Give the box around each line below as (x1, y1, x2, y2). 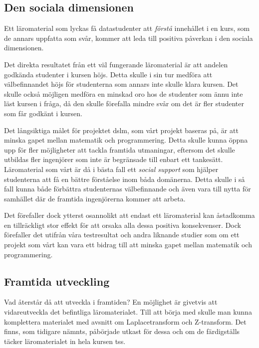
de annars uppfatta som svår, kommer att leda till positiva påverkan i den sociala (4, 32, 253, 43)
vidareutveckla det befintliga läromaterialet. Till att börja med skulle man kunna (4, 307, 252, 317)
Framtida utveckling (4, 273, 110, 289)
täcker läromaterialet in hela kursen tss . (4, 336, 126, 346)
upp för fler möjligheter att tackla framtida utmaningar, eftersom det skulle (4, 144, 235, 155)
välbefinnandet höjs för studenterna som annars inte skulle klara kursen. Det (4, 79, 239, 89)
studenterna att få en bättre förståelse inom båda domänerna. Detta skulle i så (4, 174, 245, 184)
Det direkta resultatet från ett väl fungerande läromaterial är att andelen (4, 59, 228, 69)
